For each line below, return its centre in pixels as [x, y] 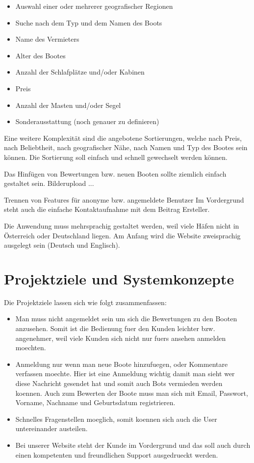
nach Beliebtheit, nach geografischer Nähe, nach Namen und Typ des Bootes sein [126, 147]
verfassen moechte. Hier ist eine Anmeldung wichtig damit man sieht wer [125, 373]
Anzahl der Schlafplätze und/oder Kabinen [80, 72]
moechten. [31, 347]
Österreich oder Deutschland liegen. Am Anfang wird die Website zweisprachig [122, 235]
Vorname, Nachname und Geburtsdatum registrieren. [95, 402]
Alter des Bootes [40, 55]
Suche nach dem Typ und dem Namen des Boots [89, 22]
